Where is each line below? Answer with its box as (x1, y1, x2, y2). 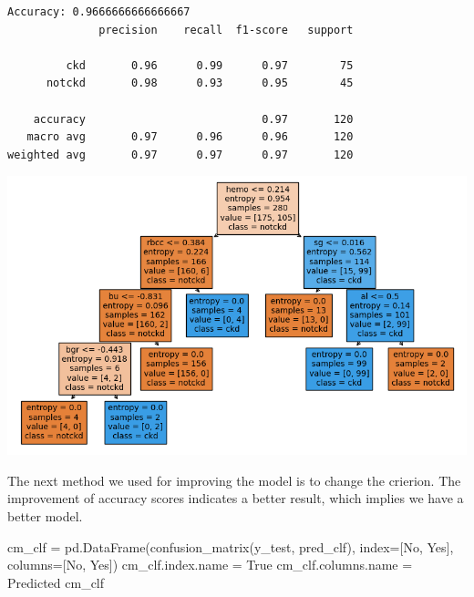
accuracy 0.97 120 (33, 112, 354, 126)
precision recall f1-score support (98, 23, 354, 36)
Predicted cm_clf (7, 572, 105, 592)
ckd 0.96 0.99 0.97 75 (66, 58, 354, 72)
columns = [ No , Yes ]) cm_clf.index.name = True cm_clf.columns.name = (7, 555, 413, 574)
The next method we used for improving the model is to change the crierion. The (7, 470, 461, 489)
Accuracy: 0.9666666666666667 (7, 5, 191, 18)
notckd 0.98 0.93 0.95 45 (46, 77, 354, 90)
